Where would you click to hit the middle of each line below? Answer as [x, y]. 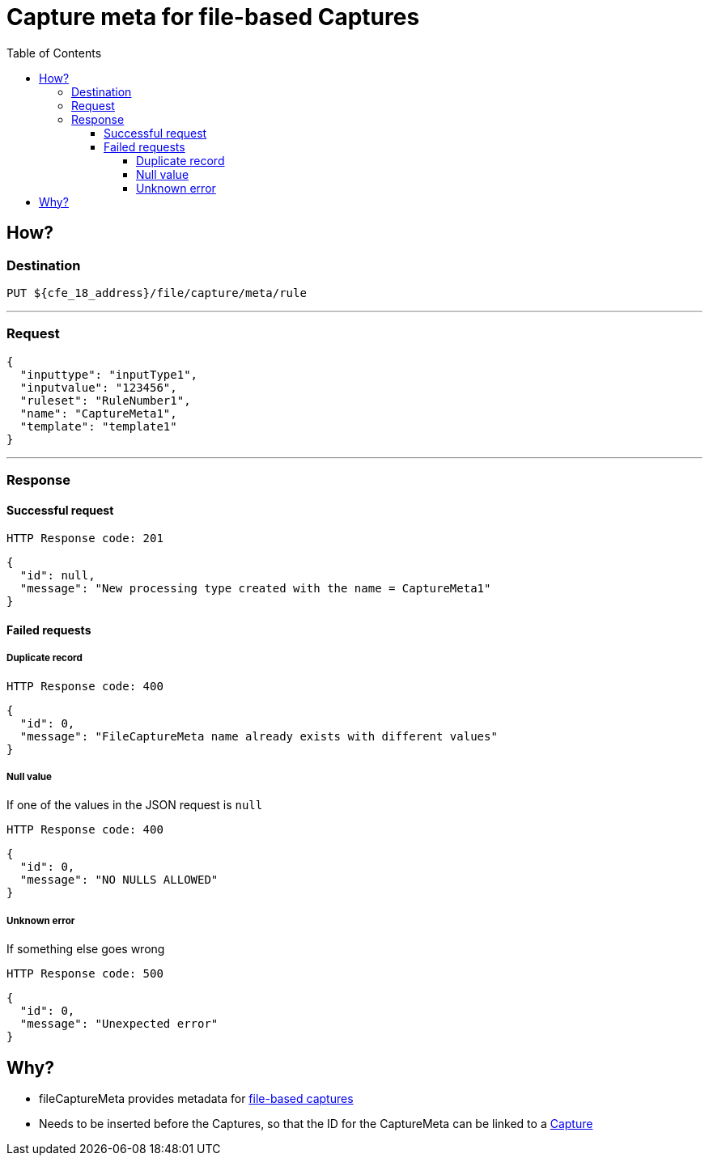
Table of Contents [54, 53]
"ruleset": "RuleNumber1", [105, 400]
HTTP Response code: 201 [85, 539]
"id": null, [57, 576]
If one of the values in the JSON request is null [135, 805]
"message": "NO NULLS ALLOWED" [119, 880]
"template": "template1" [98, 426]
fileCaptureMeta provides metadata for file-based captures [196, 1099]
